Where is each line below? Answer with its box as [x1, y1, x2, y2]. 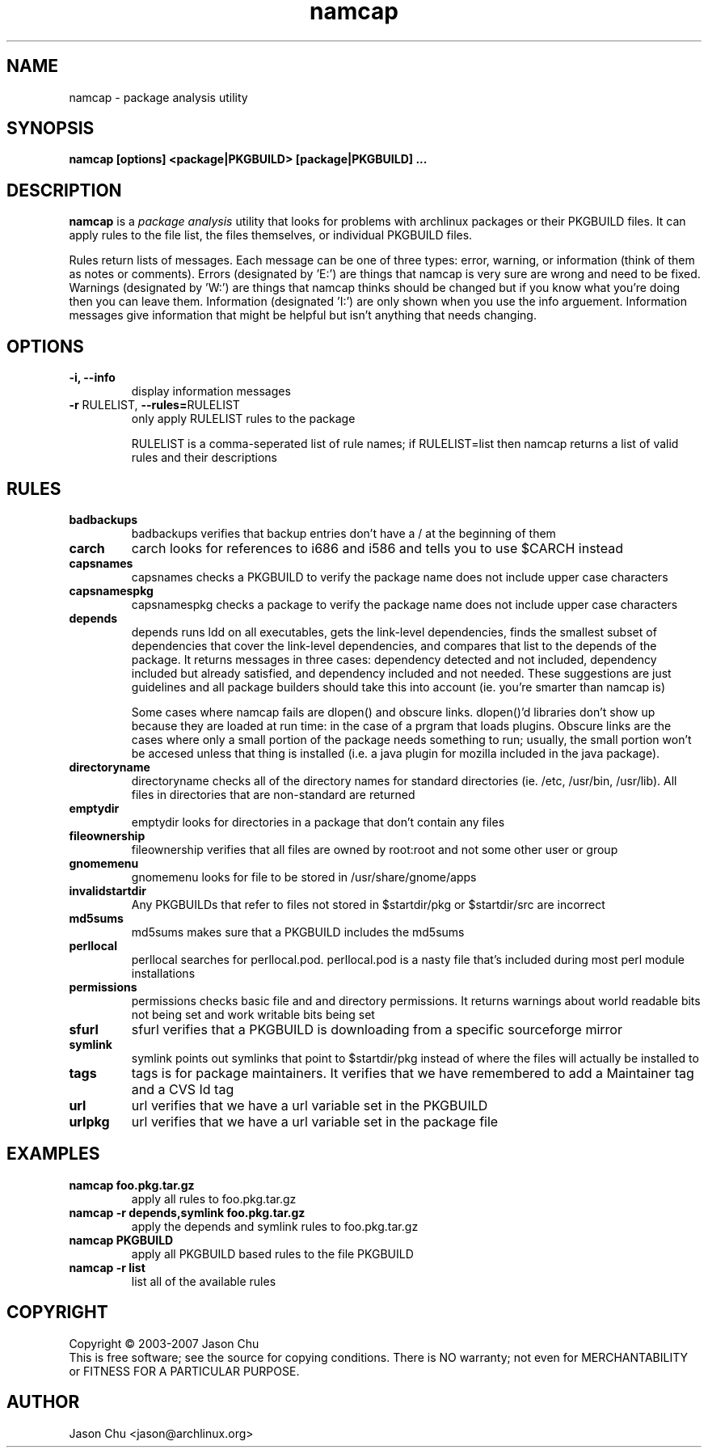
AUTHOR [6, 1392, 80, 1413]
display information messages [131, 384, 291, 399]
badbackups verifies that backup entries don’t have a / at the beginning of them [131, 526, 556, 540]
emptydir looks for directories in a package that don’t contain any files [131, 814, 505, 829]
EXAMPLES [6, 1143, 100, 1164]
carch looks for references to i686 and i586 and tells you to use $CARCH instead [131, 539, 623, 556]
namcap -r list [69, 1260, 145, 1274]
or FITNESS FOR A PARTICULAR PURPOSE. [69, 1363, 300, 1378]
